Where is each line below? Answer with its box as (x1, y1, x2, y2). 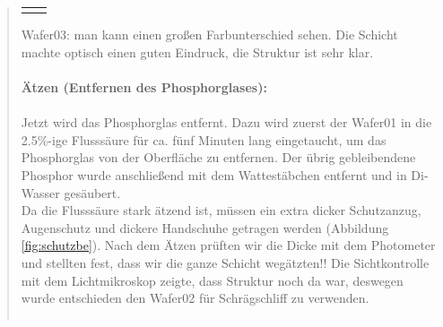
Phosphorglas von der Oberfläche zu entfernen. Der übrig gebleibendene (21, 148, 416, 167)
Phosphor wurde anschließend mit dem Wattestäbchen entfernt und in (21, 166, 407, 184)
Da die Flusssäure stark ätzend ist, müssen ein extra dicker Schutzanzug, (21, 201, 421, 219)
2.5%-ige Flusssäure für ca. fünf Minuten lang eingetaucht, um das (21, 130, 387, 149)
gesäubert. (64, 183, 121, 202)
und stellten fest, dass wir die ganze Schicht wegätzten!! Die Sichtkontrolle (21, 253, 430, 271)
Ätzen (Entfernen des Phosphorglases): (21, 78, 267, 97)
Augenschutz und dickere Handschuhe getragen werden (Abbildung (21, 218, 389, 237)
